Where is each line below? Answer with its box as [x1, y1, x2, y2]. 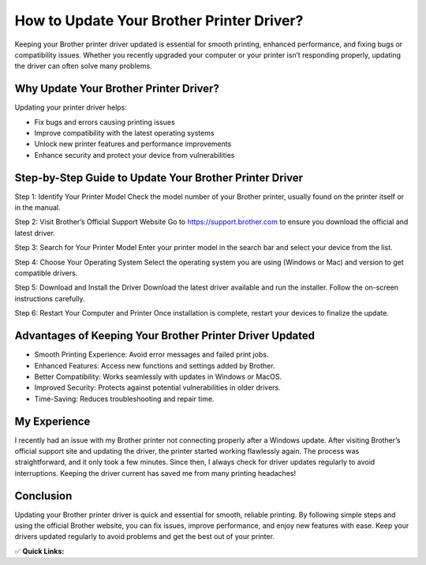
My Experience [14, 414, 91, 428]
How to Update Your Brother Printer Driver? [14, 12, 304, 29]
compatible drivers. [14, 268, 78, 278]
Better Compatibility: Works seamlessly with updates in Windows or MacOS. [34, 372, 282, 381]
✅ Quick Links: [14, 546, 65, 556]
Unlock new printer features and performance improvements [34, 139, 232, 149]
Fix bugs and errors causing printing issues [34, 117, 175, 126]
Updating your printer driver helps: [14, 103, 128, 112]
